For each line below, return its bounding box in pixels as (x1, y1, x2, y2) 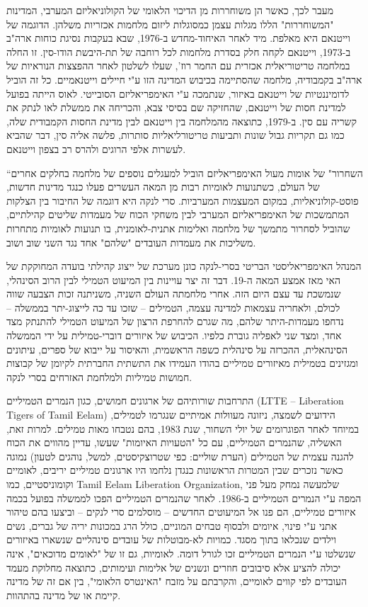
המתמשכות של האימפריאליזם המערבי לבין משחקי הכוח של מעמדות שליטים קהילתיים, (6, 207, 350, 222)
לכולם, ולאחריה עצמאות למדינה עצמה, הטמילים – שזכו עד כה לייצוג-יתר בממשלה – (6, 300, 340, 314)
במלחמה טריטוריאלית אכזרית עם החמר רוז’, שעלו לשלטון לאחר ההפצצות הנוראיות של (6, 58, 350, 73)
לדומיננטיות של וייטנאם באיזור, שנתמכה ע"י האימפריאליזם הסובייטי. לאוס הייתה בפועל (6, 86, 350, 101)
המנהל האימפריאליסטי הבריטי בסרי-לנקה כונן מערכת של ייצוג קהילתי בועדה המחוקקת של (6, 259, 362, 273)
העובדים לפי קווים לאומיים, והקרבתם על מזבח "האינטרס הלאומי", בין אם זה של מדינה (6, 574, 347, 589)
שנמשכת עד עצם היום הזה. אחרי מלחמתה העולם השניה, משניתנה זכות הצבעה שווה (6, 286, 341, 301)
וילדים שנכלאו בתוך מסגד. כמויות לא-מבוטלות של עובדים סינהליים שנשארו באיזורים (6, 532, 337, 547)
